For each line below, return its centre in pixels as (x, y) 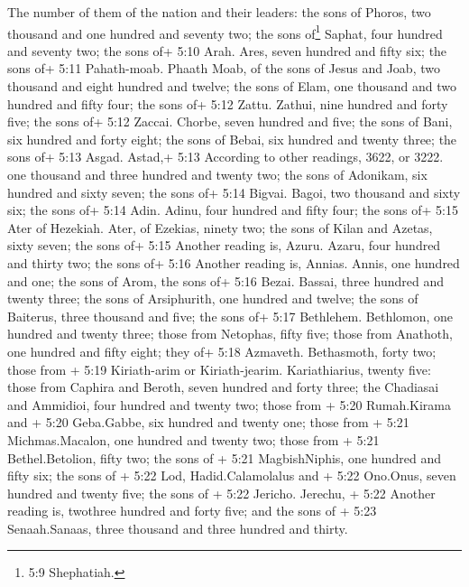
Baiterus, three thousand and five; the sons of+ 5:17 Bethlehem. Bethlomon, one (230, 316)
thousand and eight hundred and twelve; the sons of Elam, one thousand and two (232, 86)
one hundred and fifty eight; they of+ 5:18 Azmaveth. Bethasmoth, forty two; (222, 351)
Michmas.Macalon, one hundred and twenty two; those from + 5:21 (193, 439)
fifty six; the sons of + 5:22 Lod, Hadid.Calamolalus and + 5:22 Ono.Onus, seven (232, 475)
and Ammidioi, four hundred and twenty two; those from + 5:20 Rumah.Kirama (230, 404)
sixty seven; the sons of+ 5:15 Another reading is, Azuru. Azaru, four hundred (224, 245)
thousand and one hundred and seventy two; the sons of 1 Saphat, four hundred (225, 32)
